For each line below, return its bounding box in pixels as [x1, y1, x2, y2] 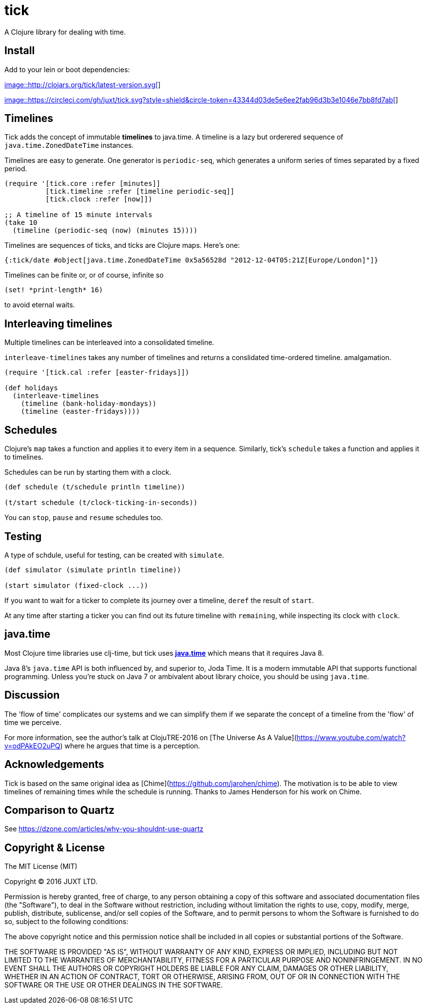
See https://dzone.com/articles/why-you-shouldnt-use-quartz [4, 825, 204, 833]
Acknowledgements [4, 758, 104, 771]
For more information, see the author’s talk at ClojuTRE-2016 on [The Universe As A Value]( [4, 733, 297, 742]
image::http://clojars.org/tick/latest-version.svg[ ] [4, 80, 161, 89]
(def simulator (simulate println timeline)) [4, 565, 181, 574]
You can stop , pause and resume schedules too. [4, 513, 163, 522]
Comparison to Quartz [4, 804, 115, 816]
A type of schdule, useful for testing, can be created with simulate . [4, 550, 224, 559]
